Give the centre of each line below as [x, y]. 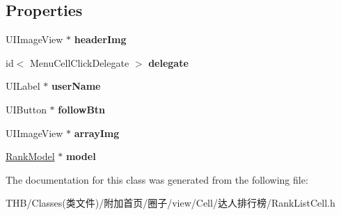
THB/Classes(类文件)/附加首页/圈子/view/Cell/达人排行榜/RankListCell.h [170, 203]
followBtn [82, 109]
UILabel [23, 86]
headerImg [100, 39]
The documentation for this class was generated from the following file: [157, 179]
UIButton [26, 109]
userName [76, 86]
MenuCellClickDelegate [80, 62]
